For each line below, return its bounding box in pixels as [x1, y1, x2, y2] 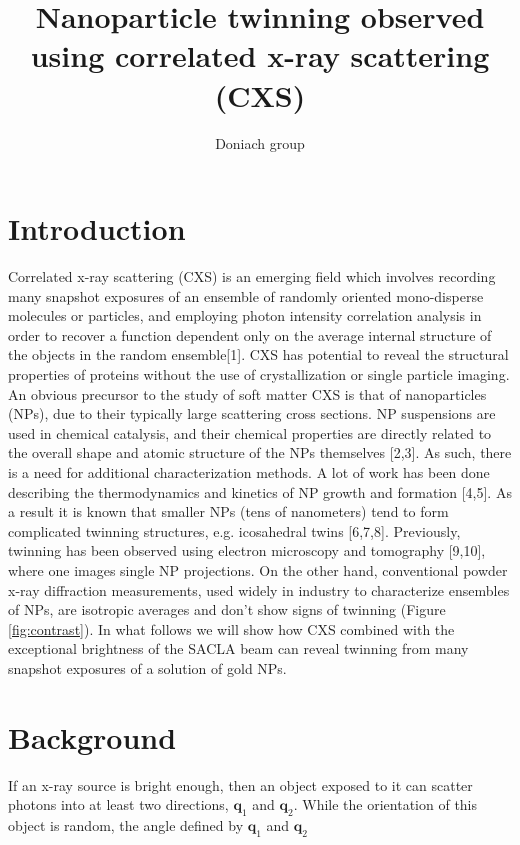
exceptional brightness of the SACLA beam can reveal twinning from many [8, 638, 469, 659]
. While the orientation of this [293, 794, 478, 815]
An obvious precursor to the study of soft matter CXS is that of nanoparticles [8, 383, 487, 404]
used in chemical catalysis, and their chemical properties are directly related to [8, 422, 492, 443]
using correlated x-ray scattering [30, 35, 490, 76]
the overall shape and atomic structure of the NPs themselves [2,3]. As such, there [8, 442, 512, 463]
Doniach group [215, 132, 305, 153]
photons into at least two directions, [8, 794, 229, 815]
